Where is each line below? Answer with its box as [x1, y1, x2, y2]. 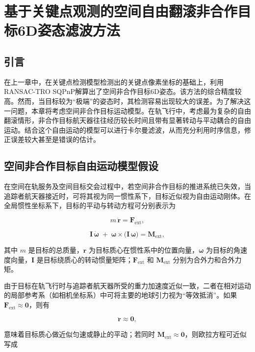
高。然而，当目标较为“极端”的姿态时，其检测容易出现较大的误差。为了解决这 [4, 95, 251, 106]
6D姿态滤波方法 [18, 20, 120, 40]
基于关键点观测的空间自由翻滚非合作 [4, 1, 238, 21]
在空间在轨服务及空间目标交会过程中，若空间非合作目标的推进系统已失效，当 [4, 181, 251, 191]
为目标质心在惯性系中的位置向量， [88, 244, 199, 255]
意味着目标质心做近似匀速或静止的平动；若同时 [4, 329, 155, 339]
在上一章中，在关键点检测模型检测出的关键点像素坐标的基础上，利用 [4, 76, 224, 87]
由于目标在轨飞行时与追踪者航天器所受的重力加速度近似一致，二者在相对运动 [4, 280, 251, 290]
